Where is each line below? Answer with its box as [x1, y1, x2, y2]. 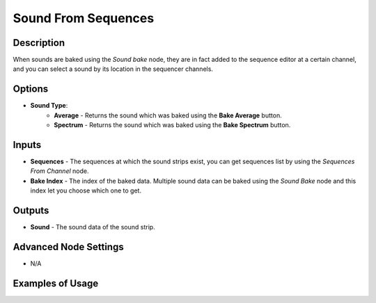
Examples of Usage [13, 277, 99, 289]
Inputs [13, 139, 42, 151]
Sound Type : [30, 101, 68, 110]
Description [13, 37, 65, 49]
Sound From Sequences [13, 10, 155, 26]
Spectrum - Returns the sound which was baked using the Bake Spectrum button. [54, 121, 291, 129]
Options [13, 83, 49, 95]
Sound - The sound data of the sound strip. [30, 223, 156, 231]
